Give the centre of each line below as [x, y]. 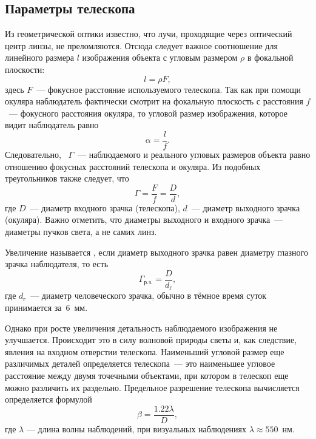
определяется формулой [49, 399]
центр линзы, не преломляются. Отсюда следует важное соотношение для [141, 45]
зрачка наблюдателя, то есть [57, 264]
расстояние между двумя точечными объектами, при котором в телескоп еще [147, 375]
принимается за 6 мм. [46, 307]
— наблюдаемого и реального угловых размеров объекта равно [194, 155]
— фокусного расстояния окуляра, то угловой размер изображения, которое [148, 113]
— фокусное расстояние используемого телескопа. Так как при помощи [169, 89]
